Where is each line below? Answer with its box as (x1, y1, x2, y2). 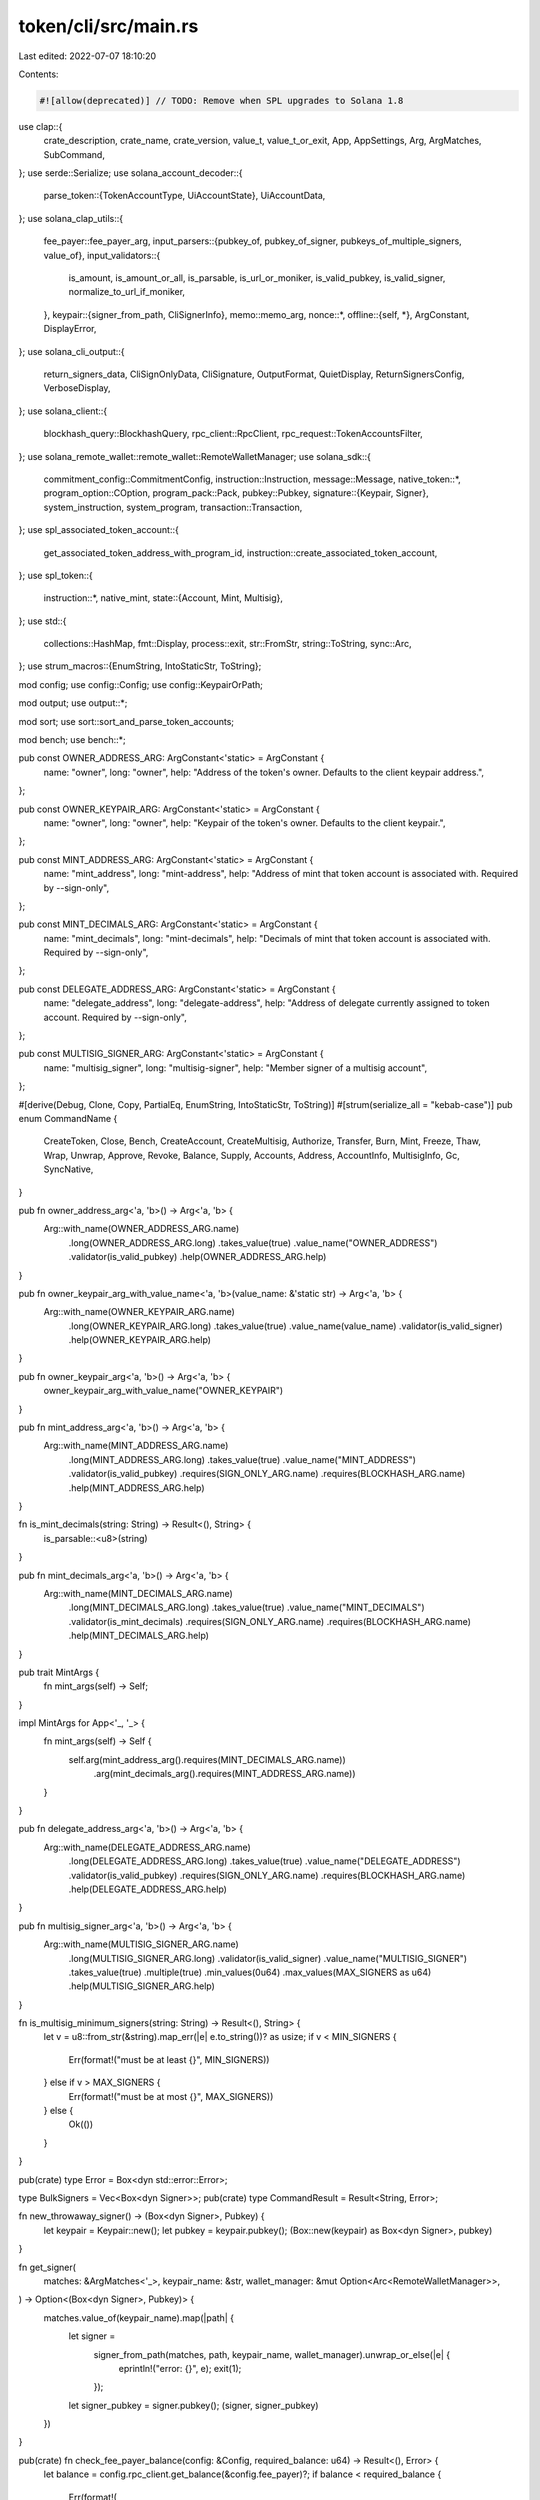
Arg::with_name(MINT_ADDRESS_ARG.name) (43, 1440, 229, 1452)
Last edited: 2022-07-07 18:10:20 (18, 50, 157, 62)
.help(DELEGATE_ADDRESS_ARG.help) (68, 1883, 227, 1895)
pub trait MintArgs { (18, 1666, 100, 1678)
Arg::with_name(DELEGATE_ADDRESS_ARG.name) (43, 1841, 252, 1853)
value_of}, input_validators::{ (43, 249, 161, 261)
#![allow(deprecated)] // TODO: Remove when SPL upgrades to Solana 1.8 (39, 95, 404, 106)
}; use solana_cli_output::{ (18, 345, 125, 357)
